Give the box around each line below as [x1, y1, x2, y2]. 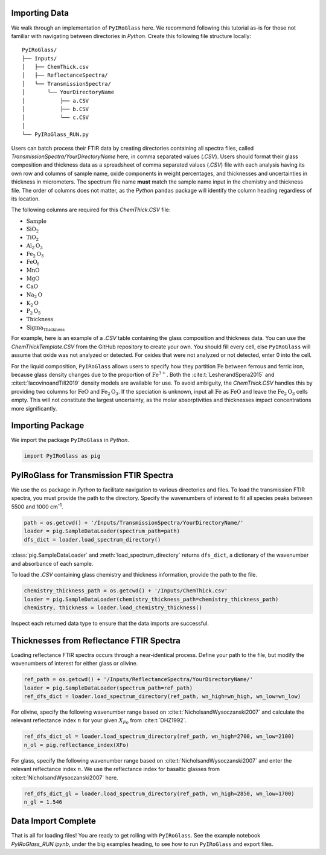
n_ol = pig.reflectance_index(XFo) [24, 741, 129, 748]
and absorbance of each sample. [11, 560, 94, 567]
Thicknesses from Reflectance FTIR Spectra [11, 635, 181, 645]
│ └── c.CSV [22, 114, 89, 121]
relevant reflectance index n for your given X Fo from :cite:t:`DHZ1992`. [11, 717, 187, 726]
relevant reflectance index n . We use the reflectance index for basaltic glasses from [11, 766, 220, 773]
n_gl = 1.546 [24, 798, 63, 805]
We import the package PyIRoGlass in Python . [11, 437, 130, 444]
